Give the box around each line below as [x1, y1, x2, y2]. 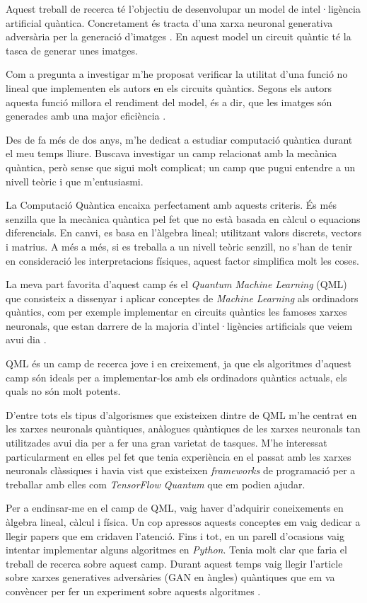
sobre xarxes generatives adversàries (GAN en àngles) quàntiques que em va [6, 570, 335, 585]
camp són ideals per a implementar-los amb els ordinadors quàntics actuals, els [6, 369, 347, 384]
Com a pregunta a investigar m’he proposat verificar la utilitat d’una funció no [6, 67, 348, 81]
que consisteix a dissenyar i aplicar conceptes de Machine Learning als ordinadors [6, 290, 359, 305]
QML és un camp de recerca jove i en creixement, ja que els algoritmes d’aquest [6, 356, 352, 371]
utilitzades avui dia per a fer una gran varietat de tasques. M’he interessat [6, 435, 327, 450]
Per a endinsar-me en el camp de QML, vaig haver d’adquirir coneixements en [6, 500, 344, 515]
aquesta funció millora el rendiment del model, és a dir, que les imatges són [6, 94, 332, 109]
